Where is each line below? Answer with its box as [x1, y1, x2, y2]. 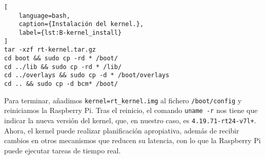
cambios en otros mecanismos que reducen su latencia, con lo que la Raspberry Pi [4, 135, 261, 146]
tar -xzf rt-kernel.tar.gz [4, 46, 96, 54]
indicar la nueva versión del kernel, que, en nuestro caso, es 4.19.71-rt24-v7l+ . [4, 115, 256, 125]
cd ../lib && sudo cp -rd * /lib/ [4, 63, 122, 71]
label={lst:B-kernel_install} [18, 29, 122, 36]
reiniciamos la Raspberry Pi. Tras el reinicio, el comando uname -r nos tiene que [4, 105, 258, 116]
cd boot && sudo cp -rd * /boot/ [4, 54, 118, 62]
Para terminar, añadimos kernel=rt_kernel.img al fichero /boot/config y [4, 95, 242, 105]
